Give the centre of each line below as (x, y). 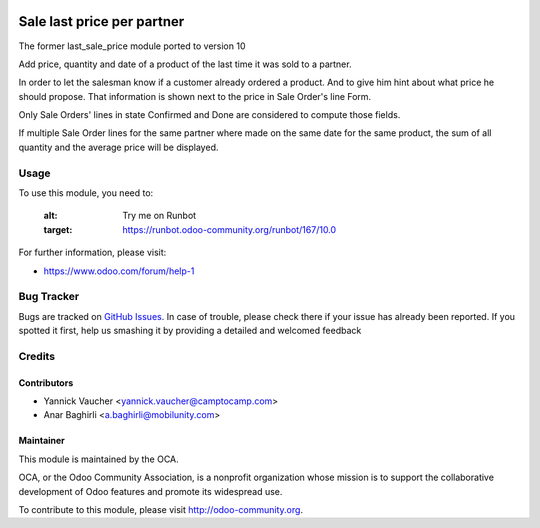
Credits (36, 356)
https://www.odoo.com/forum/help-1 (119, 271)
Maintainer (41, 441)
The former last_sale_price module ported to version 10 (132, 46)
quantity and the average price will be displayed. (118, 147)
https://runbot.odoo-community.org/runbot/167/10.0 (229, 229)
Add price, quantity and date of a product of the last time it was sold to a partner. (185, 64)
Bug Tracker (49, 297)
